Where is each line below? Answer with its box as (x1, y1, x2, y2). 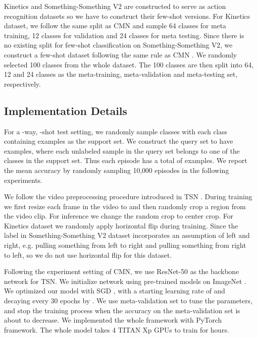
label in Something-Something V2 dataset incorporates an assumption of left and (4, 230, 250, 240)
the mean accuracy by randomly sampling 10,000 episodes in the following (4, 165, 229, 175)
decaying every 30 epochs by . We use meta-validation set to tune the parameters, (4, 295, 253, 306)
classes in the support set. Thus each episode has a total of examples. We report (4, 155, 248, 166)
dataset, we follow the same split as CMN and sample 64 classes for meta (4, 20, 226, 31)
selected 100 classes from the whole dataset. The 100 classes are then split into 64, (4, 59, 254, 69)
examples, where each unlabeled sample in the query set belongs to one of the (4, 145, 240, 156)
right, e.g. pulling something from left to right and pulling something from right (4, 240, 246, 250)
